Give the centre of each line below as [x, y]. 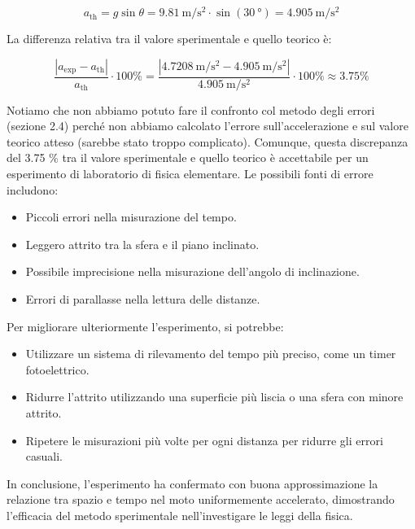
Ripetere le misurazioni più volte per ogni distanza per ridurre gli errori [204, 440]
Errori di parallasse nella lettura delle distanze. [143, 299]
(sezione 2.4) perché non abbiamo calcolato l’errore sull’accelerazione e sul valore [207, 126]
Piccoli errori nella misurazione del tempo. [131, 217]
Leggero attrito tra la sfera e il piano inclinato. [142, 244]
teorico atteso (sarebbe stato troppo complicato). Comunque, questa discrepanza [207, 141]
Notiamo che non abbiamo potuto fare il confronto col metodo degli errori [191, 109]
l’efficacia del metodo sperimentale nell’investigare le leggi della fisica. [180, 515]
